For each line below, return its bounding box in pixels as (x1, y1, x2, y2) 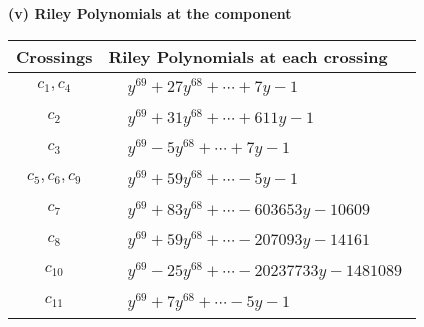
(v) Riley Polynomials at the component (8, 3, 292, 23)
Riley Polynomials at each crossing (108, 44, 388, 68)
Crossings (16, 44, 93, 68)
